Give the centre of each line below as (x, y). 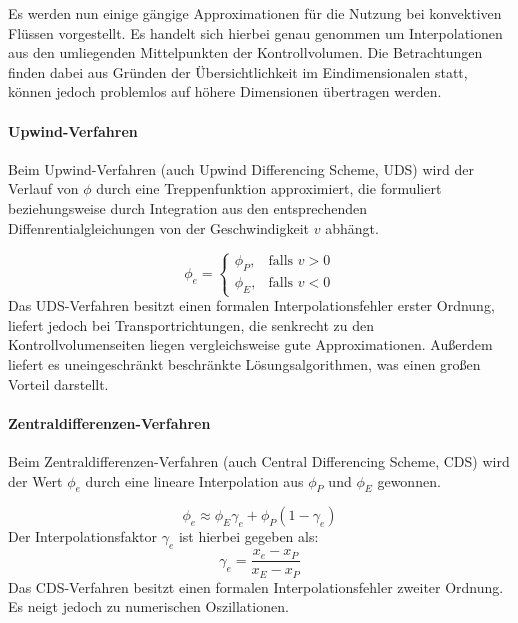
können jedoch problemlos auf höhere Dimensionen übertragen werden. (225, 91)
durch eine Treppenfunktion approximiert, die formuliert (269, 188)
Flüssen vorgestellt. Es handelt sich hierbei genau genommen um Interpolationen (255, 32)
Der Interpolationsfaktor (82, 536)
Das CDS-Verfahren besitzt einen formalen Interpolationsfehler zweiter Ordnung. (256, 586)
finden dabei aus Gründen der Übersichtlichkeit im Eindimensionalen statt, (238, 71)
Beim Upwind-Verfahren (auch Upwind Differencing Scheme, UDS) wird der (241, 168)
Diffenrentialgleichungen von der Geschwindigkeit (159, 227)
